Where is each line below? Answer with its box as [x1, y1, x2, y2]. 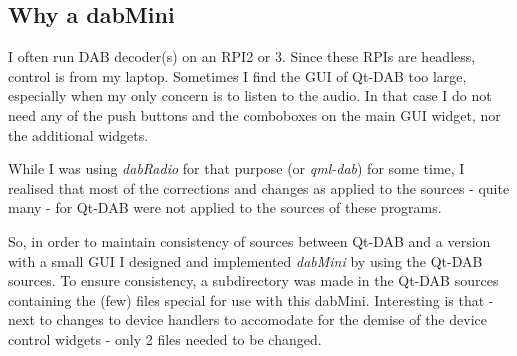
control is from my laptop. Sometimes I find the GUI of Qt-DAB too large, [8, 65, 467, 86]
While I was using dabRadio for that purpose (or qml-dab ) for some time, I [8, 158, 465, 179]
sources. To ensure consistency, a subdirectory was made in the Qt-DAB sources [8, 270, 499, 291]
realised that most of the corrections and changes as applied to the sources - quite [8, 177, 510, 198]
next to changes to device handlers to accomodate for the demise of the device [8, 309, 487, 330]
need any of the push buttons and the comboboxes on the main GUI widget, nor [8, 104, 501, 125]
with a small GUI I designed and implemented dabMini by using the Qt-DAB [8, 250, 483, 271]
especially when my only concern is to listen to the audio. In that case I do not [8, 85, 492, 106]
